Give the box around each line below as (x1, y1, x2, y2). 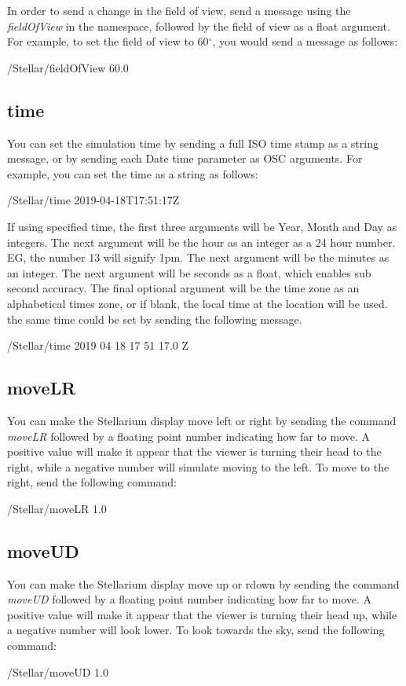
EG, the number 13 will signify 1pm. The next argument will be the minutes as (7, 249, 390, 266)
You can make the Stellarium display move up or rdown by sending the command (7, 575, 400, 592)
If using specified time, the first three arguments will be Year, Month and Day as (7, 218, 397, 234)
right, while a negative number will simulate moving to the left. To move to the (7, 458, 390, 475)
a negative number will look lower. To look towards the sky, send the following (7, 622, 385, 638)
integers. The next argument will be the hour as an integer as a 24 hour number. (7, 233, 396, 250)
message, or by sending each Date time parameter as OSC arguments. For (7, 150, 363, 167)
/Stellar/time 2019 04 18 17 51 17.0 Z (7, 337, 189, 354)
